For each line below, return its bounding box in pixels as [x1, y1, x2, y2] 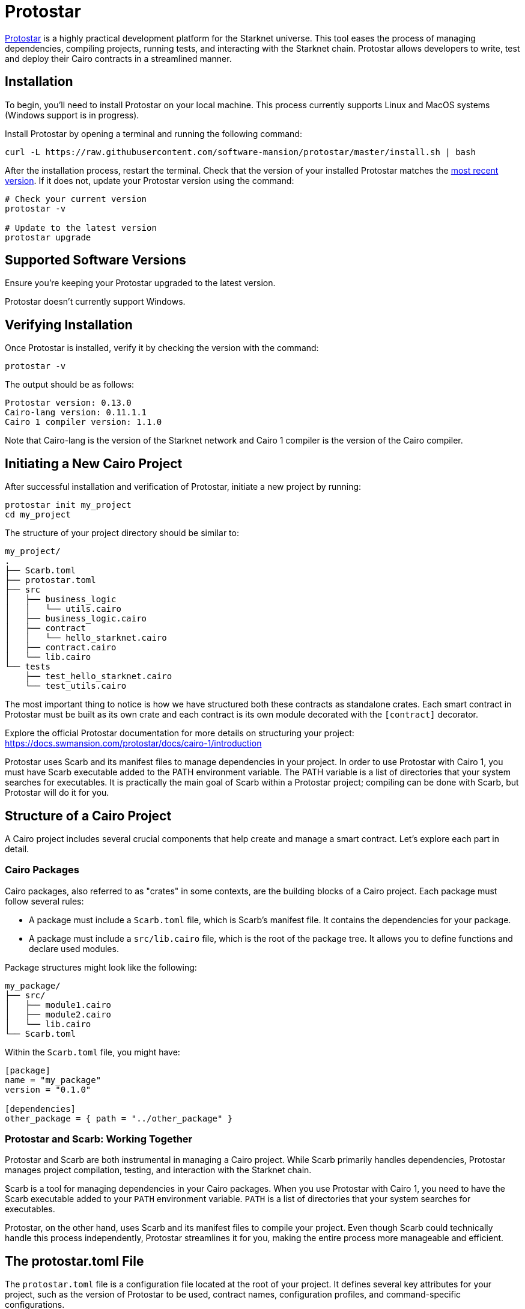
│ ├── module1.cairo [5, 999, 112, 1010]
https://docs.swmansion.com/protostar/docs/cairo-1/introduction [5, 738, 262, 749]
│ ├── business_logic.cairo [5, 614, 147, 624]
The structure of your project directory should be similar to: [5, 528, 239, 539]
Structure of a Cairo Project [5, 808, 172, 823]
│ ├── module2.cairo [5, 1009, 112, 1019]
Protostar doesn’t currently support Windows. [5, 296, 186, 307]
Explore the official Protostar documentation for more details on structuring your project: [5, 728, 354, 739]
